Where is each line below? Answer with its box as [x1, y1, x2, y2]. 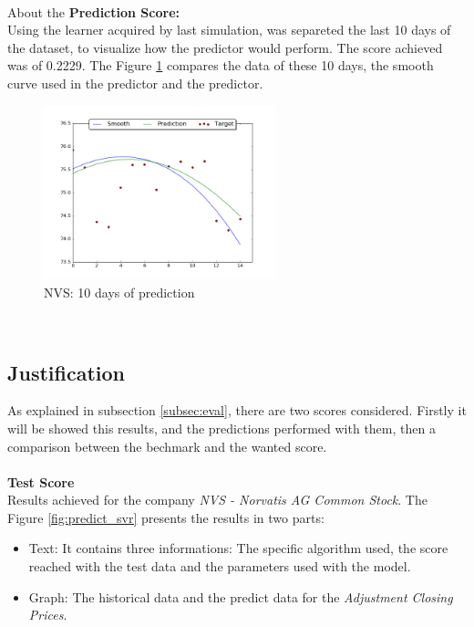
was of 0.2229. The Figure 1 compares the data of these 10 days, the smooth [7, 56, 434, 75]
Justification [7, 358, 125, 386]
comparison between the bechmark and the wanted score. [7, 436, 327, 455]
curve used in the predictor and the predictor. [7, 73, 263, 92]
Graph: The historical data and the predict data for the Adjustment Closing [28, 587, 453, 606]
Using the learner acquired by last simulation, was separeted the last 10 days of [7, 20, 451, 39]
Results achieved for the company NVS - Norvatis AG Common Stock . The [7, 490, 428, 509]
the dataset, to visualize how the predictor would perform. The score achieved [7, 37, 443, 57]
